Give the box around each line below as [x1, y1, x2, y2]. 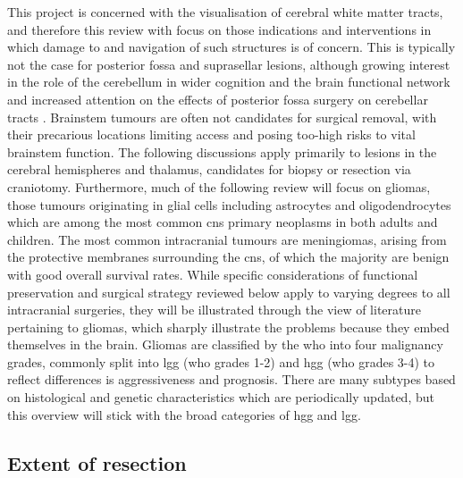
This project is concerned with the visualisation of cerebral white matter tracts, [7, 3, 443, 21]
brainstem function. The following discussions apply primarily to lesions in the [7, 142, 437, 161]
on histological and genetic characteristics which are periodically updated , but [7, 388, 434, 407]
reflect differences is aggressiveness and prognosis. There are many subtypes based [7, 370, 456, 389]
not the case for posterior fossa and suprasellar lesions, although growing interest [7, 55, 450, 73]
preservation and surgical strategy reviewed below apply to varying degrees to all [7, 282, 450, 301]
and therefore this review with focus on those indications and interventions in [7, 20, 432, 38]
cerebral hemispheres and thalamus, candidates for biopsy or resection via [7, 160, 411, 179]
